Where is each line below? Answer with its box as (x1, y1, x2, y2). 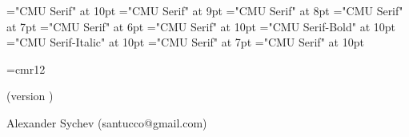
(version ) (6, 87, 54, 104)
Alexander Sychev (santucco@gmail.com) (6, 114, 207, 131)
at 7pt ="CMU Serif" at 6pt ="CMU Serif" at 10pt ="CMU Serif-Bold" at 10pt (6, 18, 395, 34)
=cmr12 (6, 60, 46, 77)
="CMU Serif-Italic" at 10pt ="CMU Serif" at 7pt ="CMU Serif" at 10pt (6, 34, 364, 50)
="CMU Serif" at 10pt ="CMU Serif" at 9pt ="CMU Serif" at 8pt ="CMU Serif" (6, 2, 403, 18)
